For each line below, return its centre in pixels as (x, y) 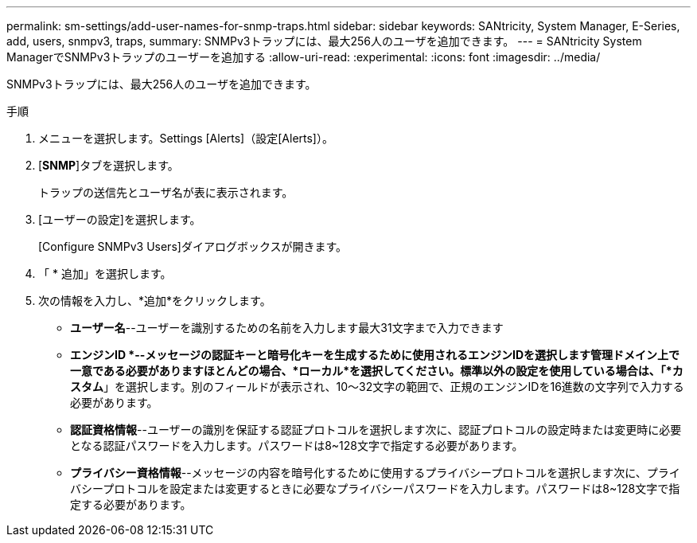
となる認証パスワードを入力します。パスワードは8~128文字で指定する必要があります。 (297, 445)
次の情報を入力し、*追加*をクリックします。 (155, 301)
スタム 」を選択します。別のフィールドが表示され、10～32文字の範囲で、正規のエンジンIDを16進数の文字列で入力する (377, 387)
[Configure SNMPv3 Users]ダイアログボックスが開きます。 (193, 246)
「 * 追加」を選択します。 (105, 273)
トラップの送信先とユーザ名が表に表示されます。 (166, 192)
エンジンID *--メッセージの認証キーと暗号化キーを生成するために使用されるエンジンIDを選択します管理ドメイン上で (375, 355)
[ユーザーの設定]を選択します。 (120, 219)
